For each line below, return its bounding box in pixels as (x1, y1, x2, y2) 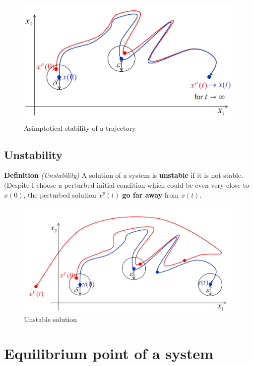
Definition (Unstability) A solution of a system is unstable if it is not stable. (4, 170, 244, 180)
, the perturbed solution (23, 189, 96, 200)
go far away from (122, 189, 179, 200)
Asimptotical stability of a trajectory (24, 122, 136, 133)
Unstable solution (24, 314, 77, 324)
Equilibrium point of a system (4, 343, 213, 364)
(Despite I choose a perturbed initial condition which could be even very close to (4, 179, 250, 190)
